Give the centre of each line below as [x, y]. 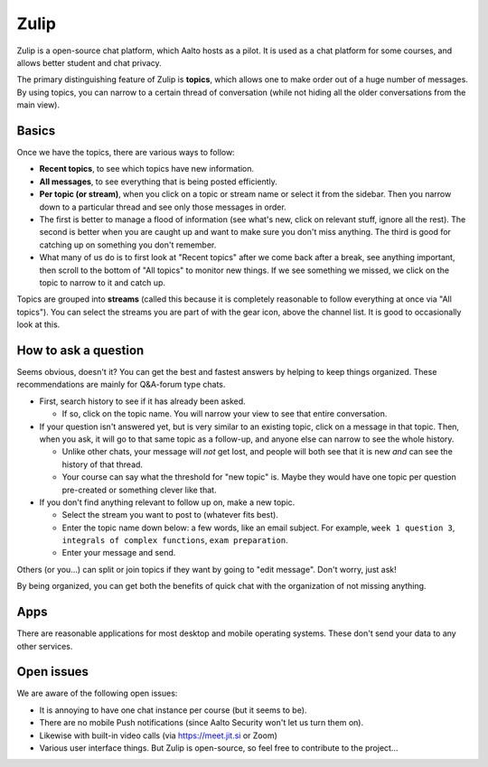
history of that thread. [103, 464]
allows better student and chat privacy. [89, 62]
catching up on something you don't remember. [128, 245]
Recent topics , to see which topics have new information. [147, 169]
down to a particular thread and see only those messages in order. [163, 207]
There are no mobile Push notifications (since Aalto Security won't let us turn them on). [202, 723]
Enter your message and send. [119, 553]
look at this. [38, 324]
